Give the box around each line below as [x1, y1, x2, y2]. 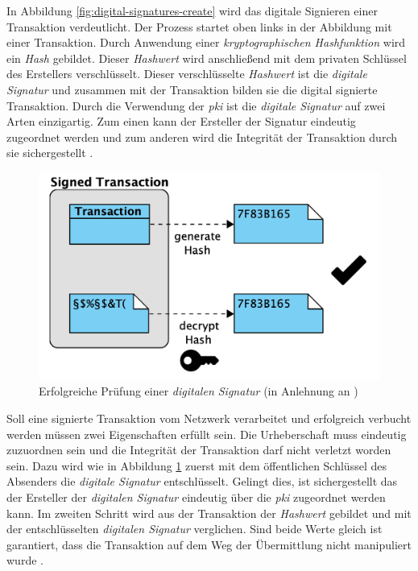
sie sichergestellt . [6, 144, 93, 161]
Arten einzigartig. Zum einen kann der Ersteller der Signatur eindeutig [6, 113, 356, 130]
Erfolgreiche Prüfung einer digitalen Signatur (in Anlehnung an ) [39, 383, 358, 399]
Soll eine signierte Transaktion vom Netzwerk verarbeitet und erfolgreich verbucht [6, 410, 412, 427]
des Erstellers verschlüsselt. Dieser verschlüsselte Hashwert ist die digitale [6, 65, 367, 82]
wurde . [6, 552, 43, 569]
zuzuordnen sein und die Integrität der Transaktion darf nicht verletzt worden [6, 441, 391, 458]
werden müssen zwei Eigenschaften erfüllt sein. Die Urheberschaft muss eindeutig [6, 425, 407, 442]
